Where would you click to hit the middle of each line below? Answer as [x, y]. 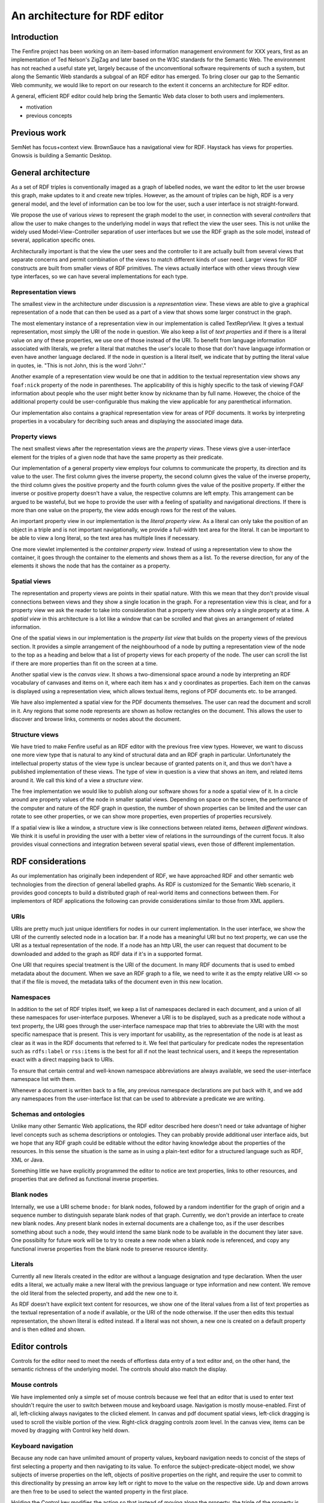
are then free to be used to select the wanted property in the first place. [100, 1492]
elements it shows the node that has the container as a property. [91, 566]
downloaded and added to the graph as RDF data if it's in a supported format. [107, 954]
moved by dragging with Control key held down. [70, 1430]
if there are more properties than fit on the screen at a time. [85, 663]
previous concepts [49, 115]
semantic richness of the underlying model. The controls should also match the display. [119, 1369]
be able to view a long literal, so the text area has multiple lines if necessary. [105, 538]
